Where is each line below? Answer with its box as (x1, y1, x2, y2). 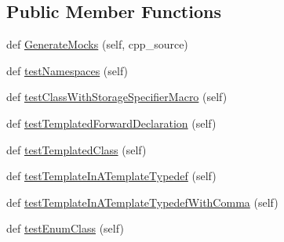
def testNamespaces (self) (6, 62, 129, 78)
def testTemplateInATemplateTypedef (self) (6, 168, 217, 184)
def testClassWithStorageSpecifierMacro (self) (6, 88, 228, 105)
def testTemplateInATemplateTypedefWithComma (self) (6, 193, 279, 210)
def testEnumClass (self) (6, 220, 124, 237)
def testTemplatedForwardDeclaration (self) (6, 114, 217, 131)
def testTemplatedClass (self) (6, 141, 147, 157)
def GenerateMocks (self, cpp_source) (6, 36, 188, 52)
